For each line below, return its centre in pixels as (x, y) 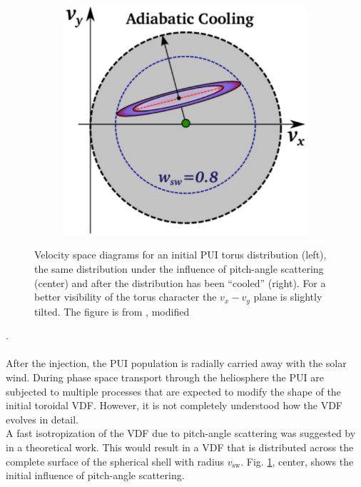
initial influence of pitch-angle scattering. (95, 475)
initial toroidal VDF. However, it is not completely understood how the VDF (174, 405)
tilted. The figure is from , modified (112, 311)
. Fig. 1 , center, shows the (297, 461)
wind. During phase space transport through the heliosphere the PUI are (165, 377)
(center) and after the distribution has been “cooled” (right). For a (180, 282)
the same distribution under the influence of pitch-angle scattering (179, 268)
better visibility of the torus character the (126, 297)
